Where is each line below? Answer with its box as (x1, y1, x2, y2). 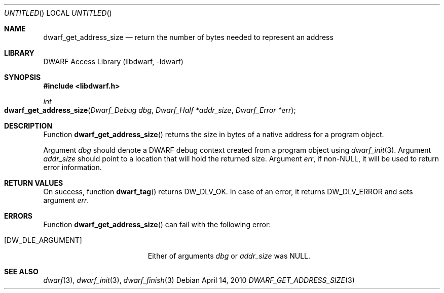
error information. (43, 163, 102, 172)
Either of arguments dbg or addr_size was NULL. (147, 252, 311, 260)
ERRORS (4, 212, 33, 220)
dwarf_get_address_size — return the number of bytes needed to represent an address (43, 33, 334, 41)
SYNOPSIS (4, 73, 41, 81)
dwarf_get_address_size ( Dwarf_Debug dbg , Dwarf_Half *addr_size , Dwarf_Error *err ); (4, 106, 296, 114)
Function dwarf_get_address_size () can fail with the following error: (43, 220, 271, 229)
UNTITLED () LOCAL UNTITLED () (4, 9, 112, 17)
